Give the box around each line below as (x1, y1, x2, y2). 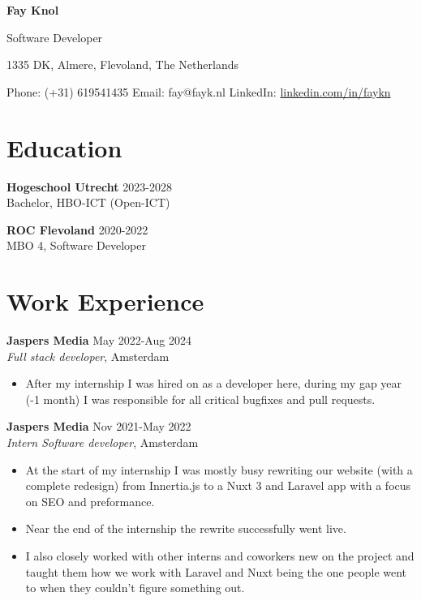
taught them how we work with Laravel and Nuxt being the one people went (25, 563, 407, 580)
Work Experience (6, 285, 204, 318)
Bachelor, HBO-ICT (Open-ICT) (6, 194, 170, 211)
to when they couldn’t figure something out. (25, 579, 245, 596)
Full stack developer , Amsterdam (6, 347, 170, 364)
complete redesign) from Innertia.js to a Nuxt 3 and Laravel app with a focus (25, 477, 411, 494)
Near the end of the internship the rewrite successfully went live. (25, 520, 346, 537)
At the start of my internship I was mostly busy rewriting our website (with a (25, 461, 413, 478)
